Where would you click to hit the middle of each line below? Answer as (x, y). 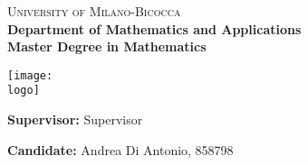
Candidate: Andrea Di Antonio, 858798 (120, 149)
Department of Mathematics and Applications (154, 28)
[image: (30, 75)
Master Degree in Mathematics (107, 46)
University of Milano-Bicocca (94, 11)
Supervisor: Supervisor (75, 119)
